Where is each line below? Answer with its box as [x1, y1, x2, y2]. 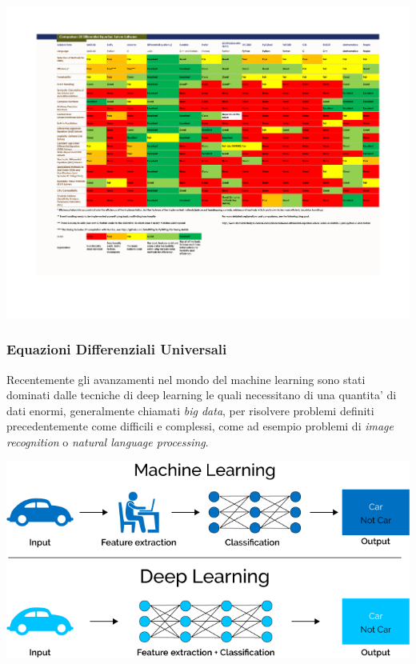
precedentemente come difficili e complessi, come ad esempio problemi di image [6, 418, 394, 434]
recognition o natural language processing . [6, 433, 209, 450]
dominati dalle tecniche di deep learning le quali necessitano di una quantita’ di [6, 386, 397, 403]
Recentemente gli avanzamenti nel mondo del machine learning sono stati [6, 370, 366, 387]
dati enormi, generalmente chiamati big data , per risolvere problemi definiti [6, 402, 374, 418]
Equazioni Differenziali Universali [6, 339, 227, 359]
